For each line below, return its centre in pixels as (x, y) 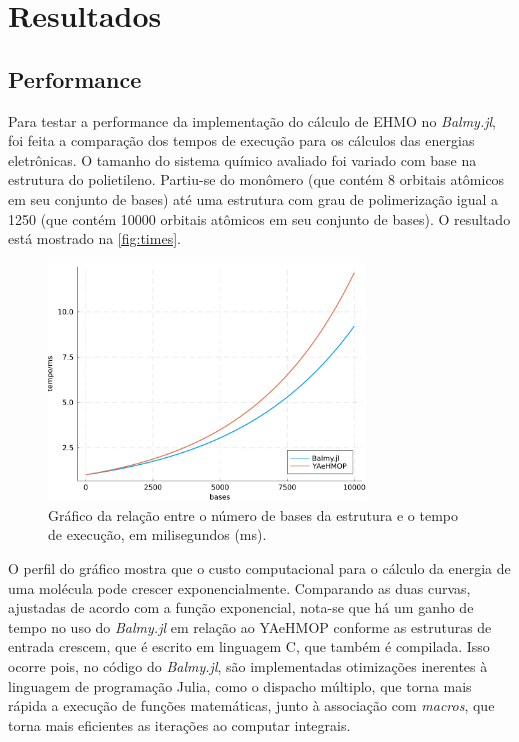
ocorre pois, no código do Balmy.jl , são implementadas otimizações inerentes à (248, 665)
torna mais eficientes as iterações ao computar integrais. (179, 724)
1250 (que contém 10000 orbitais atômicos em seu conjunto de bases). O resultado (259, 218)
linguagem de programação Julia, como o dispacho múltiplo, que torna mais (240, 685)
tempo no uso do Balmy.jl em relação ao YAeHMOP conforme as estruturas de (250, 626)
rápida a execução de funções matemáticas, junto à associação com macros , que (251, 705)
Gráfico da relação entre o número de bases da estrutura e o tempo (253, 514)
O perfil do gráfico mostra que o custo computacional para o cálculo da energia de (259, 568)
